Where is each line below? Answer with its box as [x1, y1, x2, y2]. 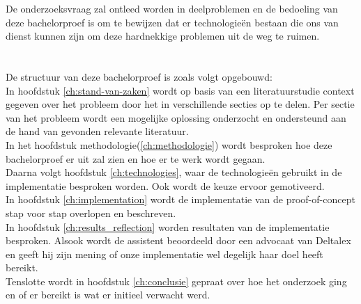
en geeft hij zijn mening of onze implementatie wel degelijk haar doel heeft [6, 246, 323, 261]
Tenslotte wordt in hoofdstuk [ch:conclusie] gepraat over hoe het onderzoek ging [6, 273, 347, 288]
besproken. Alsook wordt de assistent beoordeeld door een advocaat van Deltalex [6, 233, 351, 248]
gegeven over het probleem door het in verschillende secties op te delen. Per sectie [6, 97, 355, 111]
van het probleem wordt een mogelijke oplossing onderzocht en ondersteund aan [6, 110, 346, 125]
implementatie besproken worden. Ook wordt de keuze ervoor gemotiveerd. [6, 178, 325, 193]
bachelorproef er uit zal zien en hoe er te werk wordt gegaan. [6, 151, 266, 166]
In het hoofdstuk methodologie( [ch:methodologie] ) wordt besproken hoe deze [6, 137, 332, 152]
